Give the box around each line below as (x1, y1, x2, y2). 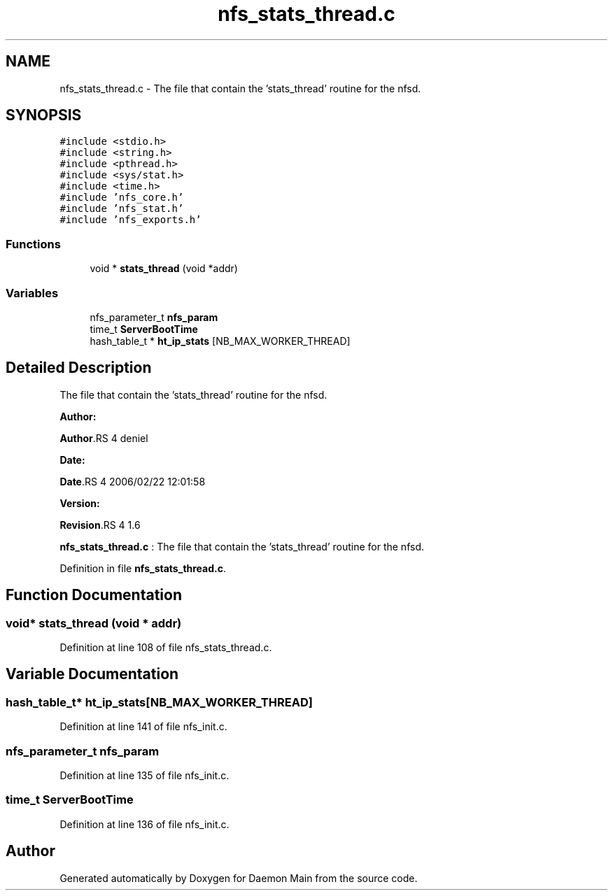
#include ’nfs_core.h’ (59, 192, 184, 204)
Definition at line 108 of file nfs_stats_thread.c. (59, 641, 272, 653)
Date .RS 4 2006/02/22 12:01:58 (59, 475, 206, 488)
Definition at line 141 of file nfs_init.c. (59, 720, 227, 733)
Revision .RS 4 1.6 (59, 518, 141, 531)
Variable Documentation (6, 665, 179, 683)
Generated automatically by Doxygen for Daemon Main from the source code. (59, 872, 418, 884)
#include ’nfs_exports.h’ (59, 214, 202, 226)
